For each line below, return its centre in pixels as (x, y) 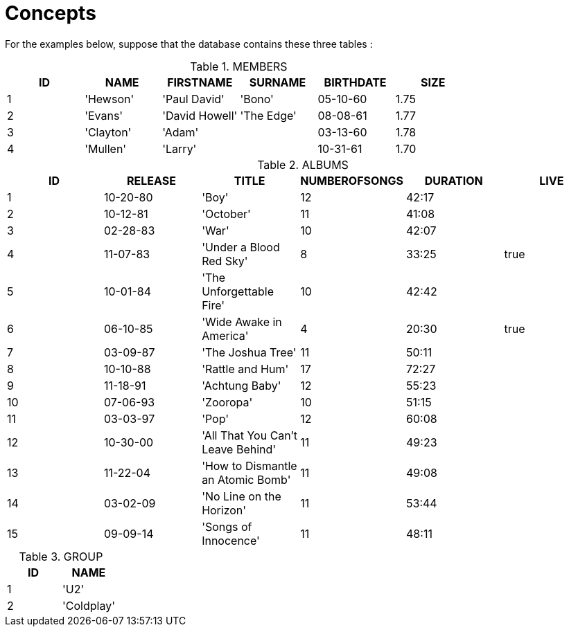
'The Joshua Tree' (249, 352)
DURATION (454, 180)
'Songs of (227, 526)
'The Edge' (268, 115)
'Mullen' (106, 148)
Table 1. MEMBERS (239, 66)
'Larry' (180, 148)
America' (225, 335)
